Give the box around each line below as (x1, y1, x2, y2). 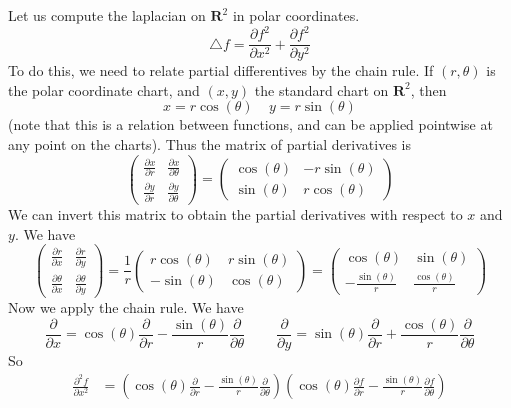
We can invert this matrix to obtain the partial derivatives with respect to (8, 204, 463, 225)
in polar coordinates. (232, 5, 360, 25)
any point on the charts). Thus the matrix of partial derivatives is (8, 133, 411, 154)
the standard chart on (254, 79, 389, 100)
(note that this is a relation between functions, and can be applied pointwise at (8, 114, 493, 135)
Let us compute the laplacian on (8, 5, 206, 25)
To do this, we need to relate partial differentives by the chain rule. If (8, 60, 434, 81)
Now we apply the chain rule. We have (8, 297, 244, 318)
